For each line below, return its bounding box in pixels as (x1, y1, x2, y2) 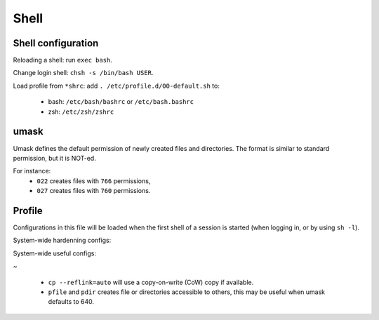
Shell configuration (13, 37, 99, 49)
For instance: (13, 167, 51, 175)
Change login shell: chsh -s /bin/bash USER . (13, 69, 154, 77)
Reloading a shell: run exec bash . (13, 56, 112, 65)
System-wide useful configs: (13, 249, 96, 258)
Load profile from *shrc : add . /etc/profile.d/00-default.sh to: (13, 81, 220, 90)
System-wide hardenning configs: (13, 236, 112, 245)
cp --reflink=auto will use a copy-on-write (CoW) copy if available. (48, 278, 254, 286)
